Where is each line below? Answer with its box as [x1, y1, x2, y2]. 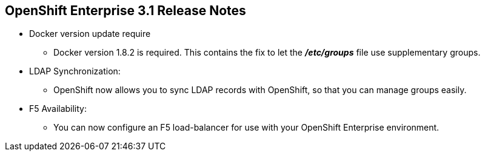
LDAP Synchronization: [29, 66, 121, 77]
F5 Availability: [29, 103, 87, 114]
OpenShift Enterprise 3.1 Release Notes [5, 3, 246, 18]
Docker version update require [29, 28, 151, 39]
